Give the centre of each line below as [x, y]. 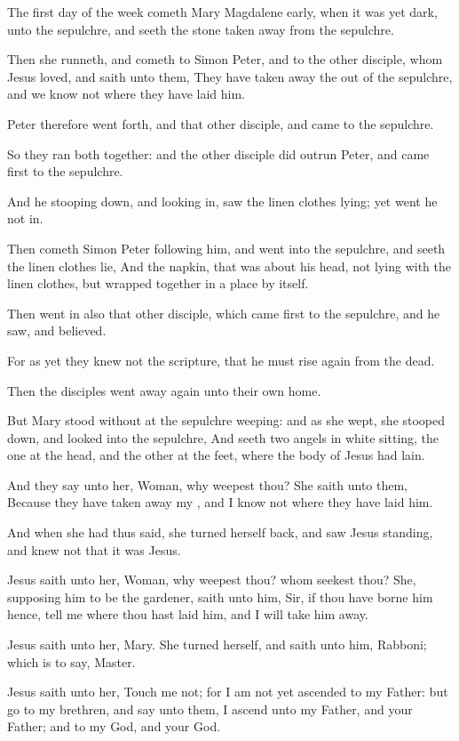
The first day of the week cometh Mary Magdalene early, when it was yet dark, [222, 12]
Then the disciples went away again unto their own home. [164, 390]
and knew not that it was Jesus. [94, 549]
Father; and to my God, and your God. [114, 726]
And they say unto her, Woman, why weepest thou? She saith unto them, [207, 484]
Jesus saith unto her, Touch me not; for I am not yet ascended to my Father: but [228, 692]
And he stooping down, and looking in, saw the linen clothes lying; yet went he [222, 201]
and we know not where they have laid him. [126, 94]
